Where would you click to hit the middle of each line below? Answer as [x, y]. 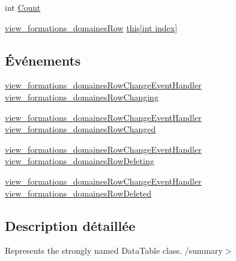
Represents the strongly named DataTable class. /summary [114, 250]
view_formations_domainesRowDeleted [78, 193]
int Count [23, 7]
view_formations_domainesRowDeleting [80, 161]
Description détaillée [70, 225]
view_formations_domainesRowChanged [80, 129]
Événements [43, 60]
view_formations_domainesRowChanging [82, 97]
